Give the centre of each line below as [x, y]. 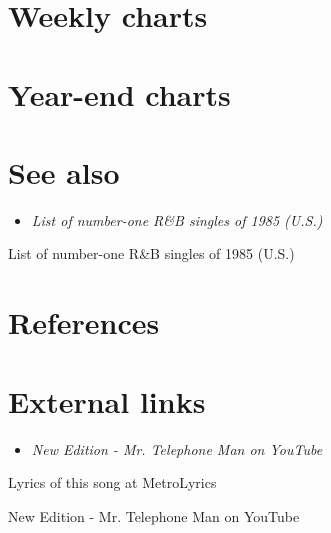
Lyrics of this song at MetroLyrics [112, 482]
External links [107, 400]
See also [64, 171]
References [84, 322]
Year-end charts [119, 93]
